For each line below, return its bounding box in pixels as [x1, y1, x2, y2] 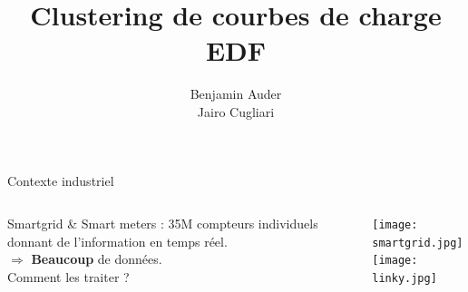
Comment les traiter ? [7, 267, 130, 286]
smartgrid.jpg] [372, 236, 463, 249]
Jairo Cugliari [197, 102, 275, 121]
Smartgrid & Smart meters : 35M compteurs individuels [7, 214, 318, 233]
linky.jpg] [372, 272, 437, 286]
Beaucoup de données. [31, 249, 162, 268]
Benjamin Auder [190, 84, 282, 103]
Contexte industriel [7, 170, 114, 190]
